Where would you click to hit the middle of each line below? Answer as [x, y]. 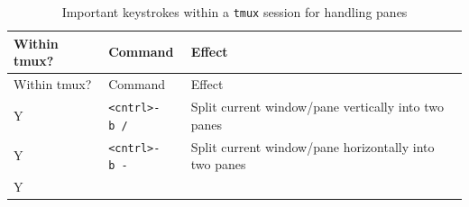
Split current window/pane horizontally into [313, 146]
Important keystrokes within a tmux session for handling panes [234, 12]
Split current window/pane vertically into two [317, 106]
